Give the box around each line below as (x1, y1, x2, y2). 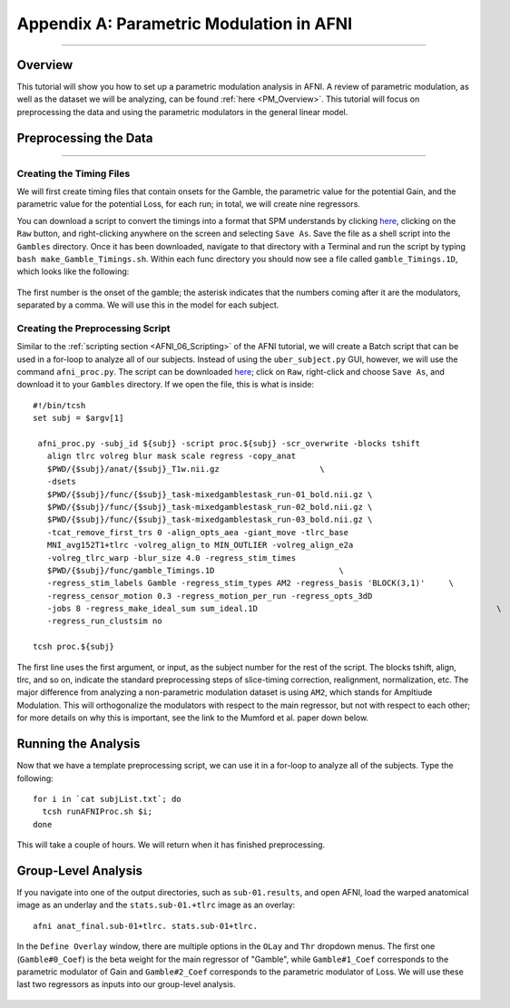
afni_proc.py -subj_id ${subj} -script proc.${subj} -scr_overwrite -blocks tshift (37, 438, 421, 448)
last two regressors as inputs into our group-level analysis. (16, 979, 236, 990)
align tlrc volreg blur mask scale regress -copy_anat (46, 451, 297, 462)
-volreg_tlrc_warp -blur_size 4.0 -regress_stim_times (46, 553, 297, 563)
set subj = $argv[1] (33, 413, 124, 424)
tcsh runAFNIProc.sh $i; (42, 807, 153, 817)
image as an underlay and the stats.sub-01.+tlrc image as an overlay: (16, 899, 296, 911)
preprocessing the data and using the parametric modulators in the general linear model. (16, 106, 348, 117)
